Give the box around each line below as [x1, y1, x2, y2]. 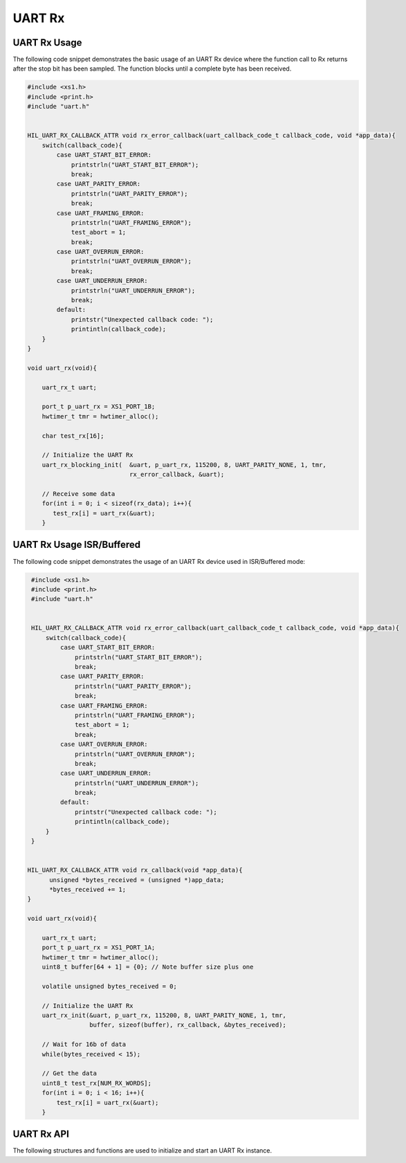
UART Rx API [12, 1128, 69, 1140]
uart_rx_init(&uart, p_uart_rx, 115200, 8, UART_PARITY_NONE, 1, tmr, [41, 1011, 287, 1020]
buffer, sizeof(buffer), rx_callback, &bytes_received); [89, 1021, 287, 1029]
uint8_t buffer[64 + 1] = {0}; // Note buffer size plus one [41, 963, 254, 971]
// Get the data [41, 1070, 97, 1077]
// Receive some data [41, 490, 116, 497]
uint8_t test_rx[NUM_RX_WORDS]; [41, 1079, 152, 1087]
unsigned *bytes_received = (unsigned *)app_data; [49, 876, 225, 883]
